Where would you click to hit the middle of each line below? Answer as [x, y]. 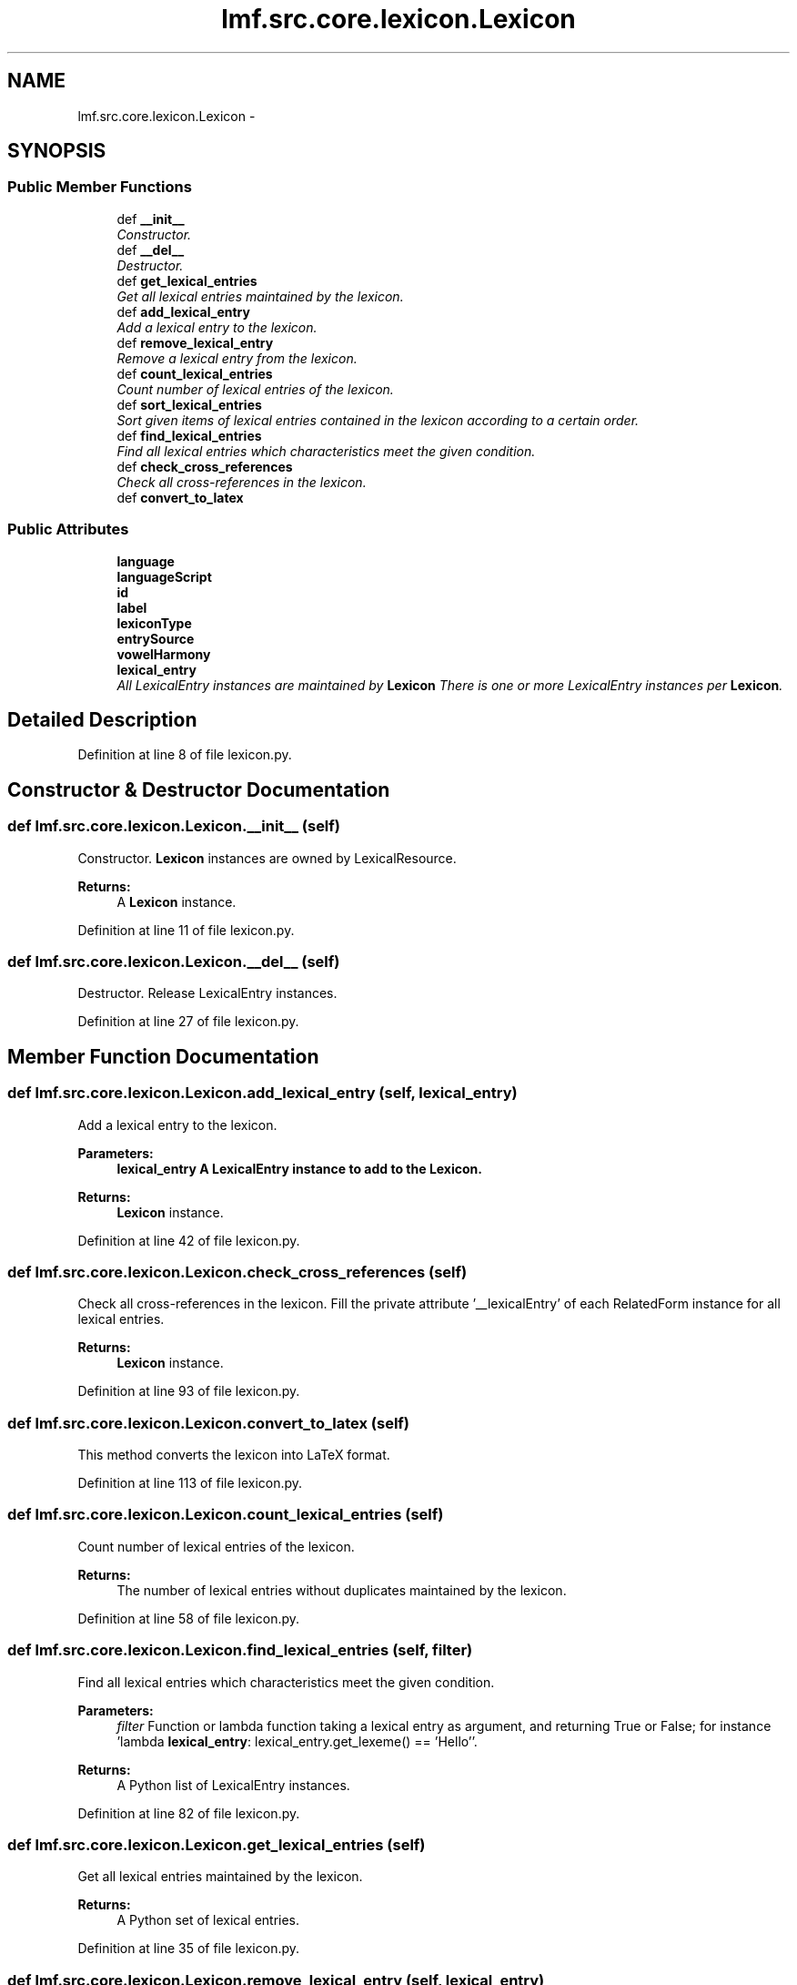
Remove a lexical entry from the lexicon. [237, 358]
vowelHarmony [164, 654]
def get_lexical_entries [187, 280]
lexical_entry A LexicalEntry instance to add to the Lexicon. [299, 1168]
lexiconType [154, 623]
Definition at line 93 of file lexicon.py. [189, 1391]
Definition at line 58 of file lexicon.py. [189, 1618]
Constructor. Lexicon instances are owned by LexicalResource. [267, 858]
